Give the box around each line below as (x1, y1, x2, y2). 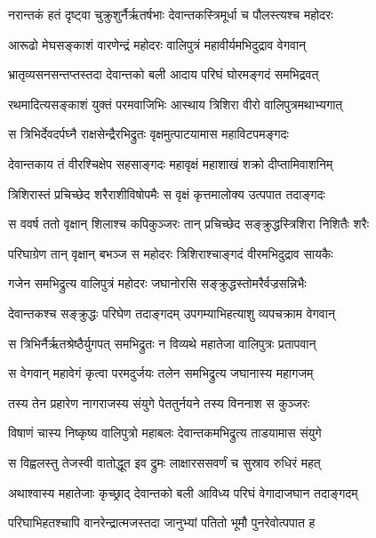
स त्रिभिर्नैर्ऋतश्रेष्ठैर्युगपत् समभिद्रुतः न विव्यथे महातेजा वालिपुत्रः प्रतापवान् (8, 333, 316, 352)
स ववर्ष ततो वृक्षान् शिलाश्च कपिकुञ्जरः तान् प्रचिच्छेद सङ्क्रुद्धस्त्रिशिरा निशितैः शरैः (8, 214, 370, 233)
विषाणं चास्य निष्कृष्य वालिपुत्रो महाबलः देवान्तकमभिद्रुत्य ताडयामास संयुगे (8, 423, 322, 442)
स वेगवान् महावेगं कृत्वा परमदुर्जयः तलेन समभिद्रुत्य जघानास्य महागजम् (8, 364, 314, 382)
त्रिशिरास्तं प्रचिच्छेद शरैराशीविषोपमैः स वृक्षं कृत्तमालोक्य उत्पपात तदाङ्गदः (8, 184, 325, 203)
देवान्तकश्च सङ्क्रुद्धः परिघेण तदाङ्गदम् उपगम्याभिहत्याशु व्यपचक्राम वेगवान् (8, 303, 335, 322)
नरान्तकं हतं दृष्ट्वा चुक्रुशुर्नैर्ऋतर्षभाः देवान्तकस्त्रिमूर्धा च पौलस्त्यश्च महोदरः (8, 5, 333, 23)
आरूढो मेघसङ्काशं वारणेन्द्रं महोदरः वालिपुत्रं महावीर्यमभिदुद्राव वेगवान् (8, 35, 307, 53)
